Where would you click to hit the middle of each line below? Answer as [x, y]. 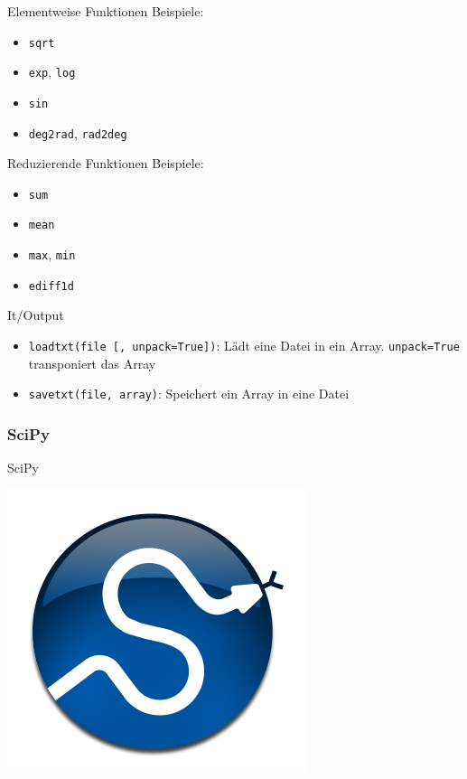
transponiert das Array [92, 363]
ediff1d [51, 286]
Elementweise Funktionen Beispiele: [106, 11]
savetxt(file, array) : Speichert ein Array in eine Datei [189, 394]
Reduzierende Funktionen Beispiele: [106, 163]
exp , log [52, 72]
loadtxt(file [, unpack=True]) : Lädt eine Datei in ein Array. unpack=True [244, 346]
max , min [52, 254]
